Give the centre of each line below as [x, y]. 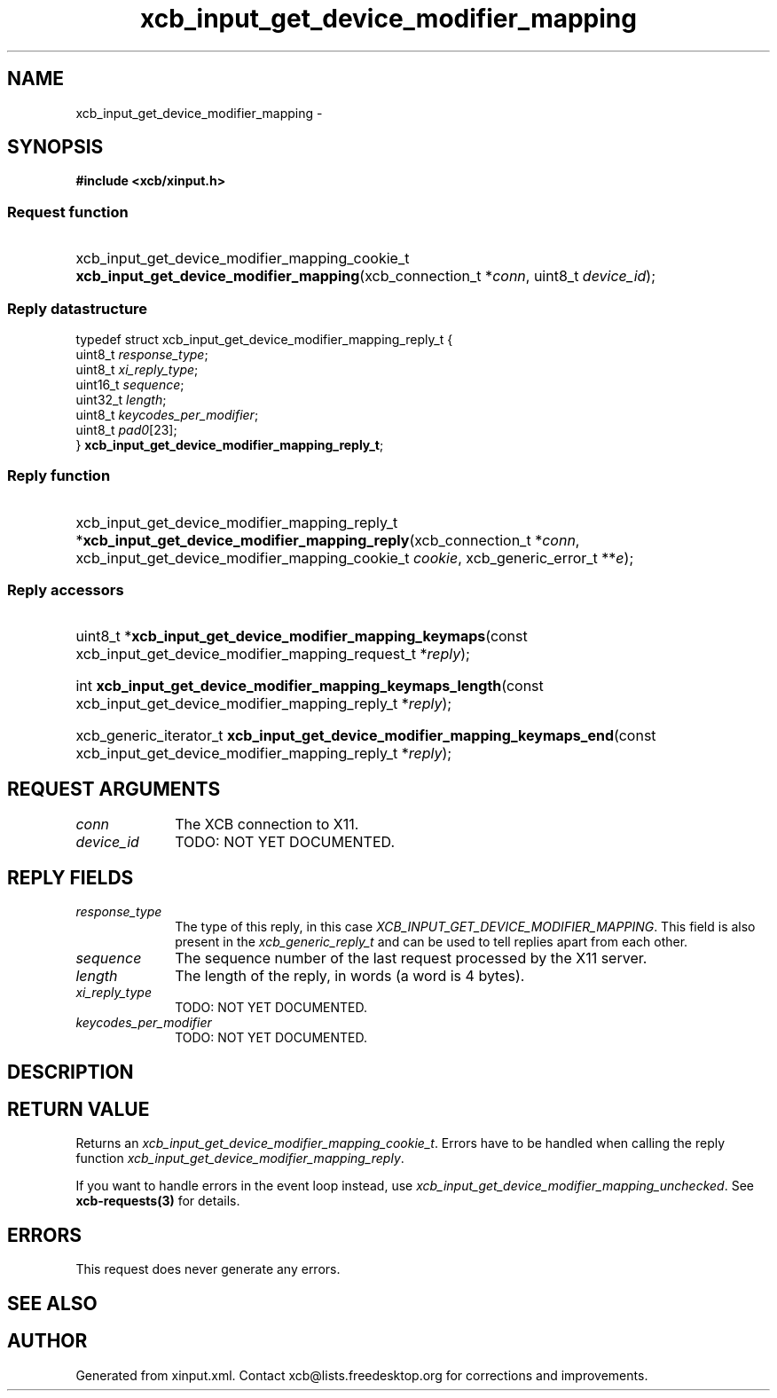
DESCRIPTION [71, 1072]
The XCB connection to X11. [267, 825]
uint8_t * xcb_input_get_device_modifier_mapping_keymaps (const [302, 636]
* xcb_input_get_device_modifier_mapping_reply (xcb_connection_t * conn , [328, 540]
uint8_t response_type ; [142, 354]
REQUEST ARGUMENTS [114, 789]
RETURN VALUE [78, 1109]
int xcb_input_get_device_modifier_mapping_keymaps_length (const [310, 686]
